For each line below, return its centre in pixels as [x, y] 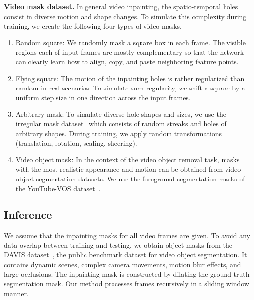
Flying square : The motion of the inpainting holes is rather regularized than [130, 78]
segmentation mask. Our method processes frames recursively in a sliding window [127, 284]
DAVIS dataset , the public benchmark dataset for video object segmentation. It [126, 255]
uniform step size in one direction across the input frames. [103, 97]
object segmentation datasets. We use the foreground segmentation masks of [130, 178]
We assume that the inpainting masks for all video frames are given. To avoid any [127, 235]
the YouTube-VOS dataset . [58, 188]
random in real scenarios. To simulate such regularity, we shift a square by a [130, 88]
